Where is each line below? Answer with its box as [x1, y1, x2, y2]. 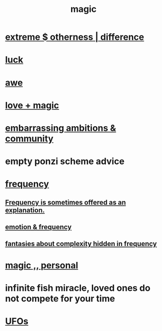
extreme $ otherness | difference [5, 31, 145, 43]
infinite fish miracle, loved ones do [5, 282, 151, 294]
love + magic [5, 99, 60, 111]
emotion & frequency [5, 223, 72, 232]
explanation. [5, 206, 45, 214]
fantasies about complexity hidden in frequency [5, 240, 157, 248]
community [5, 133, 54, 144]
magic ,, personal [5, 259, 79, 271]
